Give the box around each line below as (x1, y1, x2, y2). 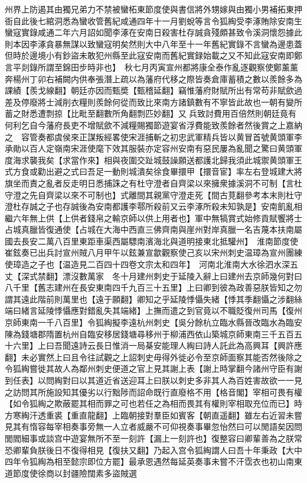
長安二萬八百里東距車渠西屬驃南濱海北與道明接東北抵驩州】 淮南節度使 (21, 234, 298, 247)
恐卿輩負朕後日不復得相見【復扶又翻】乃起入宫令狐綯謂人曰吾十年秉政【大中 (5, 443, 302, 456)
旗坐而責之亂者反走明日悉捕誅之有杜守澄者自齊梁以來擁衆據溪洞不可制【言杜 (5, 176, 302, 189)
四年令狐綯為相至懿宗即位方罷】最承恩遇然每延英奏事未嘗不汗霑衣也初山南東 (5, 455, 302, 468)
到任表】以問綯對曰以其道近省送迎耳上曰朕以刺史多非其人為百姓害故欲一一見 (5, 374, 302, 386)
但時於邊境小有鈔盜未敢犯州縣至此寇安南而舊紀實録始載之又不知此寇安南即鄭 (5, 49, 302, 62)
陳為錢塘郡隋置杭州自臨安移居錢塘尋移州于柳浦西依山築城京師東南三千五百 (5, 327, 294, 340)
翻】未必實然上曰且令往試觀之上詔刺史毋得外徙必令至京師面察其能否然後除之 (5, 350, 302, 363)
